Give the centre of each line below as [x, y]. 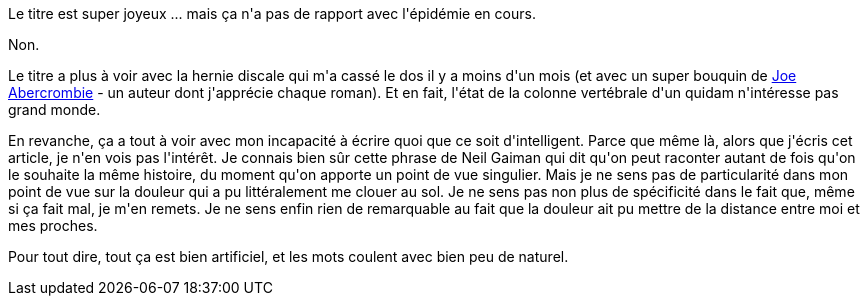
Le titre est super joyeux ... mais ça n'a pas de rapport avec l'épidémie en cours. [272, 13]
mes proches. [53, 225]
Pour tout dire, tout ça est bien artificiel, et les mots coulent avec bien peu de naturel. [288, 256]
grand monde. [54, 109]
